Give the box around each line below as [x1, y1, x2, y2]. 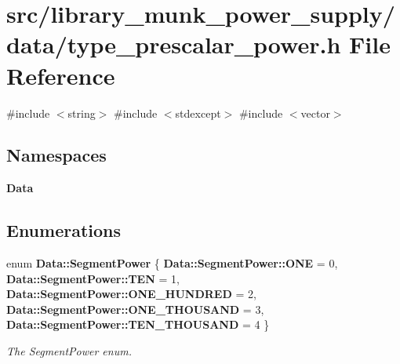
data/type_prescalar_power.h [6, 28, 341, 60]
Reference [6, 59, 115, 91]
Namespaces [6, 143, 107, 167]
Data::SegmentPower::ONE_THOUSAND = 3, [6, 300, 264, 317]
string [67, 104, 96, 121]
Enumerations [6, 218, 122, 242]
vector [300, 104, 330, 121]
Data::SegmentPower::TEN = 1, [6, 270, 180, 286]
